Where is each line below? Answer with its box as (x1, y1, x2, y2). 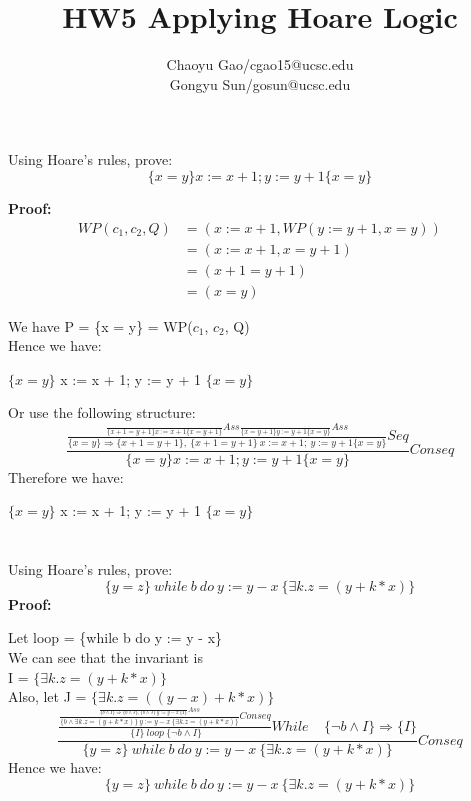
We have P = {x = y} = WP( (8, 315, 193, 336)
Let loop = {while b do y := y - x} (8, 627, 223, 648)
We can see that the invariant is (8, 646, 204, 667)
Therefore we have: (8, 466, 124, 487)
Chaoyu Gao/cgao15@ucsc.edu (166, 54, 354, 75)
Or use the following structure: (8, 402, 196, 423)
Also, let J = (8, 686, 87, 707)
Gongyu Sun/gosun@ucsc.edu (169, 73, 351, 94)
